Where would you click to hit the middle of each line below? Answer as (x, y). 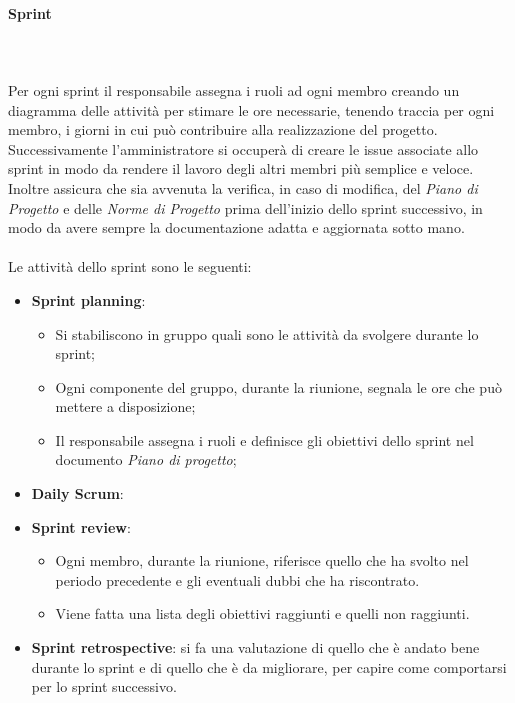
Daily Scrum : (77, 493)
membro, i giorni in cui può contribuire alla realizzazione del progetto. (223, 129)
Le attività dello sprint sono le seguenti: (130, 266)
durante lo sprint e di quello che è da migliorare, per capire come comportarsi (269, 666)
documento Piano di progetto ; (146, 459)
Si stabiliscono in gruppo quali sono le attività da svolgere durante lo (267, 333)
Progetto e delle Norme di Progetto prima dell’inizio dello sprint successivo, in (245, 207)
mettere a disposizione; (125, 406)
